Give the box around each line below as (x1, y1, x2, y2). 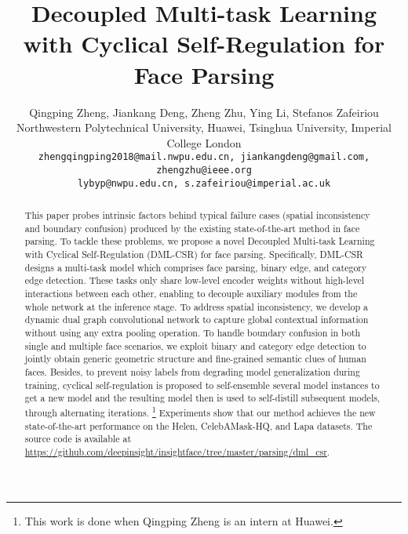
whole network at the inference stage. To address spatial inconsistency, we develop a (24, 300, 368, 313)
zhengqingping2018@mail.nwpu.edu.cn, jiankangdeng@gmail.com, (38, 151, 370, 163)
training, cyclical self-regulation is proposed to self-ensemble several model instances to (24, 378, 380, 391)
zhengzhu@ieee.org (156, 164, 252, 176)
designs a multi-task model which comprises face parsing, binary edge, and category (24, 260, 367, 274)
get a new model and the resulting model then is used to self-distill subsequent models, (24, 391, 381, 405)
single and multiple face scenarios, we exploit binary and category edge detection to (24, 339, 366, 352)
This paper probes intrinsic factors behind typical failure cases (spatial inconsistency (24, 209, 370, 222)
